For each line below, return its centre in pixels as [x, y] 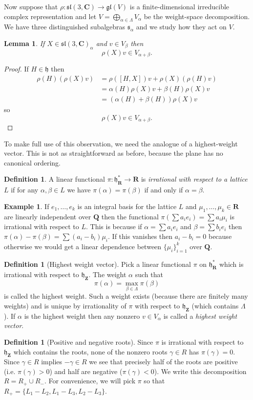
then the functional [130, 216]
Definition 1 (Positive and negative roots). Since [79, 341]
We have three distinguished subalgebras [65, 27]
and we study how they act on [181, 27]
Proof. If [16, 69]
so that [154, 381]
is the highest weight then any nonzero [82, 316]
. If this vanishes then [140, 236]
